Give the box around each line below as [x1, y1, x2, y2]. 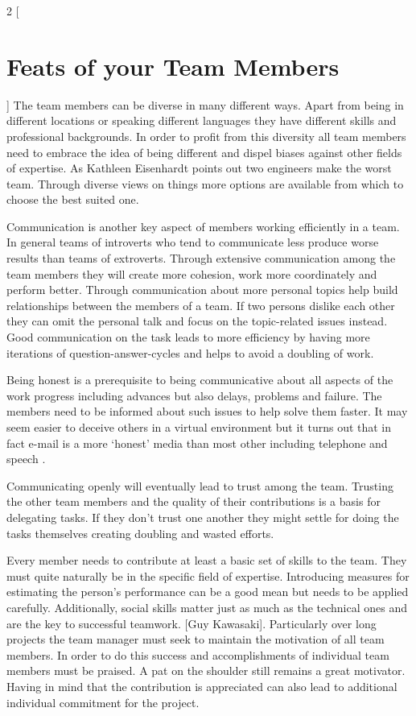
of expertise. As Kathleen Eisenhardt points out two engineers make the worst [6, 159, 392, 176]
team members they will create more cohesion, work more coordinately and [6, 265, 377, 282]
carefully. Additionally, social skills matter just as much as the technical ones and [6, 598, 408, 615]
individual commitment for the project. [6, 693, 200, 710]
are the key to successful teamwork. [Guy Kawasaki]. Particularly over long [6, 615, 377, 631]
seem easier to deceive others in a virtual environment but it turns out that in [6, 419, 392, 435]
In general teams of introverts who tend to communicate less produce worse [6, 234, 379, 250]
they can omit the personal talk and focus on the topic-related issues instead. [6, 312, 388, 329]
